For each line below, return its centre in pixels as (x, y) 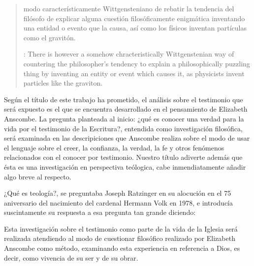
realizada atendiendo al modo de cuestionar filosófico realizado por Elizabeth (120, 238)
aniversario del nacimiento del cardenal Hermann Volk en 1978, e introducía (119, 202)
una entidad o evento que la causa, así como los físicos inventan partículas (135, 28)
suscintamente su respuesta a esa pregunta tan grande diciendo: (100, 212)
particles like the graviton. (63, 83)
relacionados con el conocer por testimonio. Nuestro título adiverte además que (123, 157)
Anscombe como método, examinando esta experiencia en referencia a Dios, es (122, 248)
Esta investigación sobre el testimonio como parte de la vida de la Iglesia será (121, 228)
